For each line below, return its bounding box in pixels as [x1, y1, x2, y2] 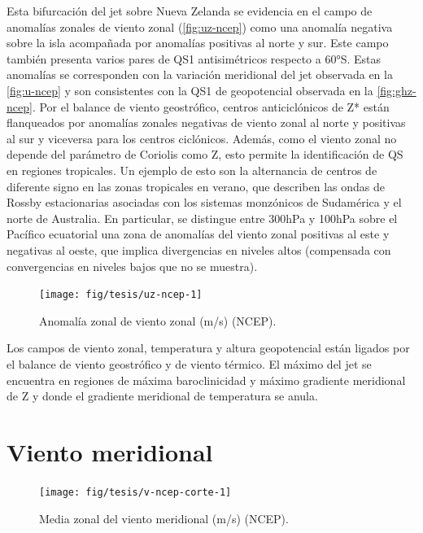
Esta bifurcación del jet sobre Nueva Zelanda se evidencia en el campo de [7, 2, 373, 19]
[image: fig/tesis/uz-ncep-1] [39, 289, 203, 301]
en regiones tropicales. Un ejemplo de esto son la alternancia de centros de [7, 161, 377, 178]
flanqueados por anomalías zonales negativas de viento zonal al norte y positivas [7, 114, 406, 131]
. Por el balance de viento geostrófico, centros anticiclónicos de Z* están [32, 98, 390, 115]
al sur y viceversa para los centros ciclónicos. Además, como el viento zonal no [7, 129, 397, 146]
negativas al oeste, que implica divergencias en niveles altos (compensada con [7, 241, 391, 258]
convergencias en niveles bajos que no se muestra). [7, 257, 258, 274]
